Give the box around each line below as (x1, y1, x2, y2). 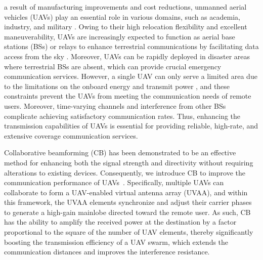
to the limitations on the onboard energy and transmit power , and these (4, 80, 230, 91)
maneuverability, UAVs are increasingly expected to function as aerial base (4, 31, 235, 41)
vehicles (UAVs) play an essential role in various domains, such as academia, (4, 11, 240, 22)
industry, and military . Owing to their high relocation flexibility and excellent (4, 21, 247, 32)
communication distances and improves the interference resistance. (4, 246, 210, 257)
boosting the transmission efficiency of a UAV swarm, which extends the (4, 236, 229, 247)
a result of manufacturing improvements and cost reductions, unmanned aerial (4, 2, 247, 12)
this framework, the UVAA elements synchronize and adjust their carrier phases (4, 197, 252, 207)
